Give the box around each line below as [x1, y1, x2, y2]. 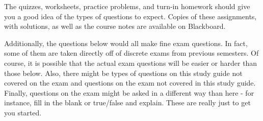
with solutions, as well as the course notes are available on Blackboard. [4, 21, 226, 31]
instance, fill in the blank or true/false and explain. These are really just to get [4, 97, 251, 108]
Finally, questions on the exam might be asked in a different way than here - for [4, 87, 254, 98]
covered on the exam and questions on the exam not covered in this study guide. [4, 77, 256, 88]
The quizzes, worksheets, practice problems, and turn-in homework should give [4, 1, 250, 11]
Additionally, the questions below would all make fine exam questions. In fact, [4, 37, 248, 48]
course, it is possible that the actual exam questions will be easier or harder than [4, 57, 257, 68]
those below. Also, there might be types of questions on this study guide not [4, 67, 243, 78]
